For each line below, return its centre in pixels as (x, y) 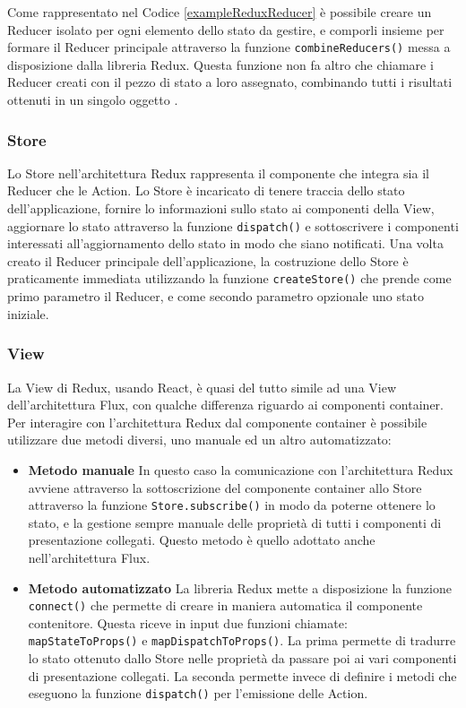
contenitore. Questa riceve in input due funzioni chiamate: (188, 622)
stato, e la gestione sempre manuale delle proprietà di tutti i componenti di (235, 522)
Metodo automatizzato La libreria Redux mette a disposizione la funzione (240, 587)
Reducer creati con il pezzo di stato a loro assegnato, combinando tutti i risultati (230, 82)
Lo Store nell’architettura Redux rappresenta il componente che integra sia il (218, 173)
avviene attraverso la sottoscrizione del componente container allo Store (225, 487)
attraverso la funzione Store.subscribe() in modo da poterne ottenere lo (232, 505)
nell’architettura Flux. (89, 557)
